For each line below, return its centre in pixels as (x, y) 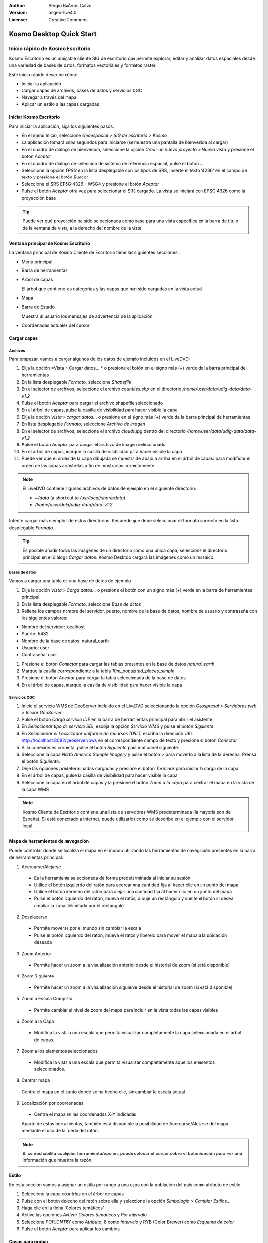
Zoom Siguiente (38, 976)
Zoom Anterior (36, 953)
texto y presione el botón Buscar (55, 177)
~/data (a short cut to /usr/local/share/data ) (80, 498)
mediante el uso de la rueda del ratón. (60, 1131)
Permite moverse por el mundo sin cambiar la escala (88, 928)
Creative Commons (68, 19)
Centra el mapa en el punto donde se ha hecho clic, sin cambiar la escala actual (103, 1092)
